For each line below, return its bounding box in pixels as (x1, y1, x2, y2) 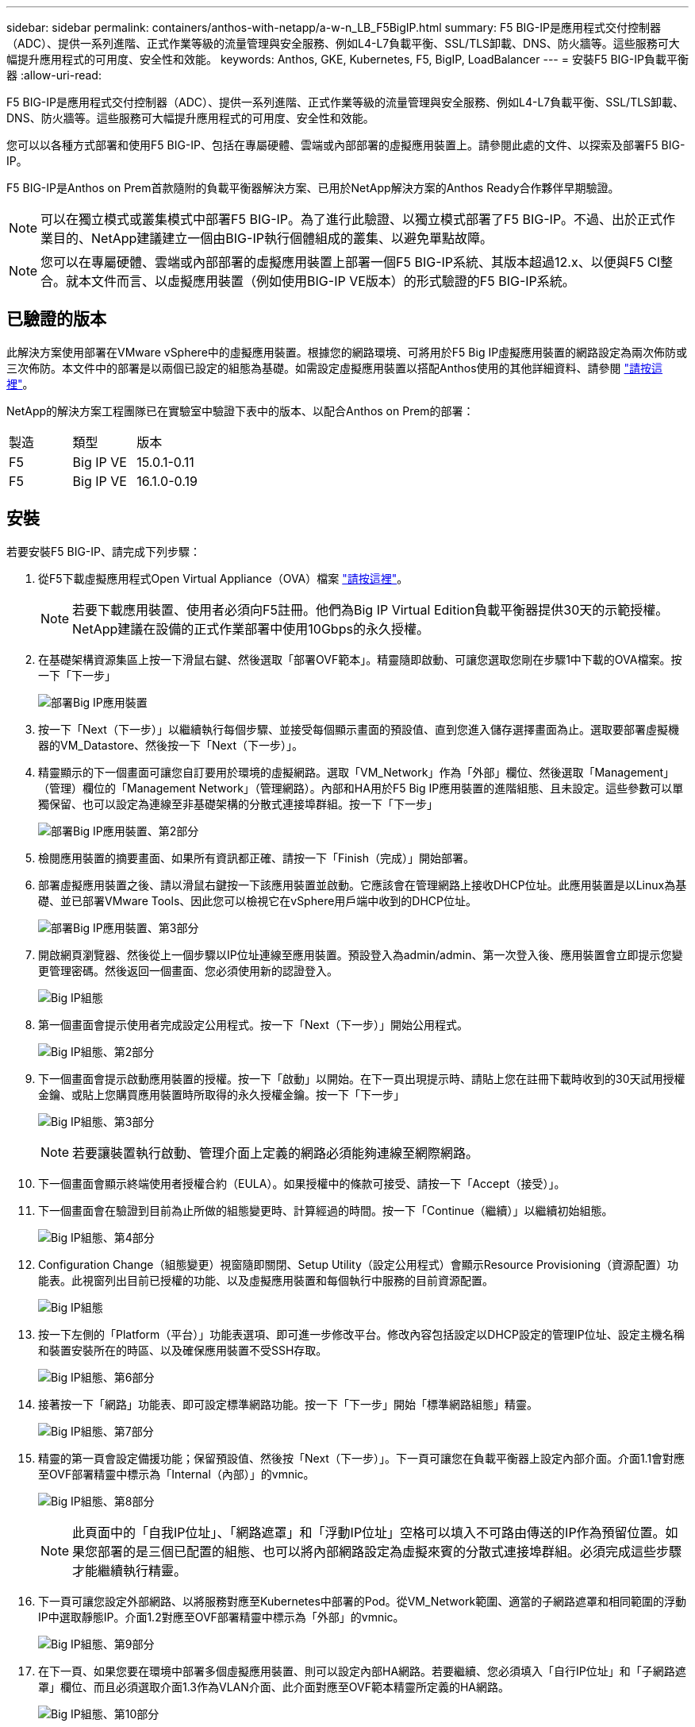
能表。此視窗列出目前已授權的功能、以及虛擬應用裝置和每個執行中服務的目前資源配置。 (38, 1273, 493, 1287)
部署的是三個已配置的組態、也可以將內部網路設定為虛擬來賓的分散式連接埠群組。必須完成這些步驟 (98, 1543, 682, 1559)
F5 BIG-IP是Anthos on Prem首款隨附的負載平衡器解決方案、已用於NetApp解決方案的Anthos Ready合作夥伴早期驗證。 (6, 181, 620, 195)
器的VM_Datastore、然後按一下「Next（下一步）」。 (38, 738, 303, 752)
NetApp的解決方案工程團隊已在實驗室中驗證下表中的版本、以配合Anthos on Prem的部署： (6, 403, 474, 418)
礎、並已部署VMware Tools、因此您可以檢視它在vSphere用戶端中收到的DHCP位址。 (38, 893, 478, 908)
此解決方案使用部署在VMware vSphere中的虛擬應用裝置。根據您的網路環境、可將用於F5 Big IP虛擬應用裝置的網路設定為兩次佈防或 (6, 345, 688, 359)
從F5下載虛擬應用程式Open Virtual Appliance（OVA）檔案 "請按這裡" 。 (38, 571, 409, 585)
